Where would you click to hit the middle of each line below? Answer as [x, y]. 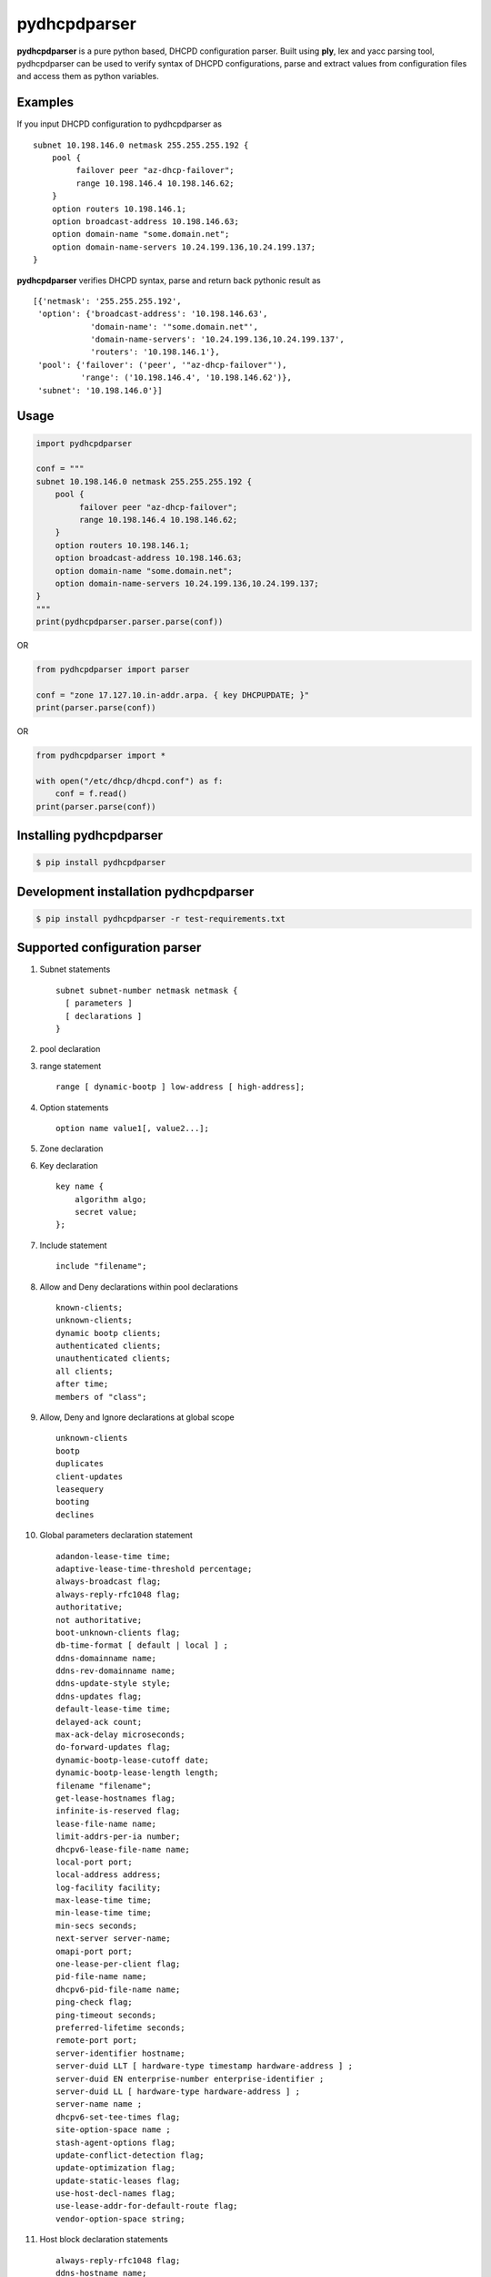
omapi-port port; [94, 1951]
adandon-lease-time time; [114, 1556]
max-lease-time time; [104, 1900]
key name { [80, 1187]
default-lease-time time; [114, 1709]
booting [73, 1502]
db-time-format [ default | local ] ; [142, 1645]
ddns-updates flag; [99, 1696]
